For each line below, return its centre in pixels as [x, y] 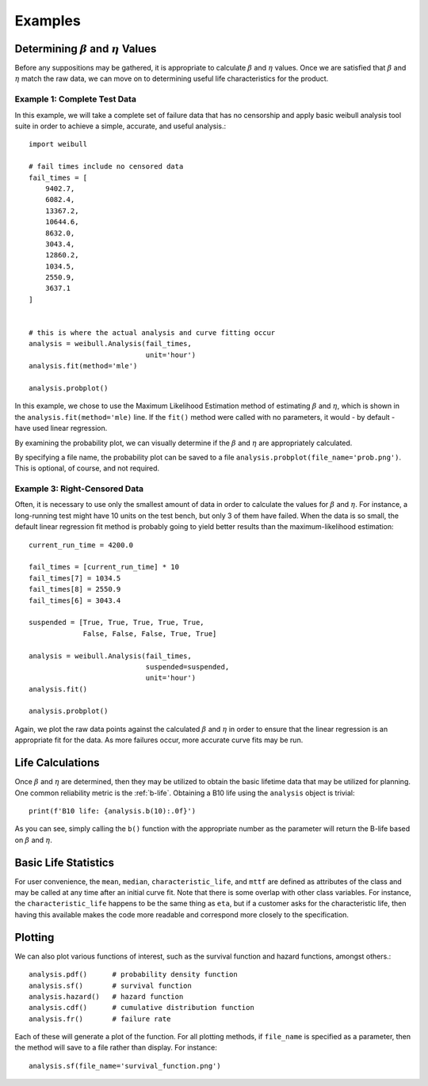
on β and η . [34, 840]
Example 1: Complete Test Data [75, 99]
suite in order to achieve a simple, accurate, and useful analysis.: [120, 126]
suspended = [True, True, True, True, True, [117, 623]
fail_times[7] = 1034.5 [75, 578]
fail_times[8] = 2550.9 [75, 589]
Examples [48, 21]
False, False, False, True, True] [150, 633]
